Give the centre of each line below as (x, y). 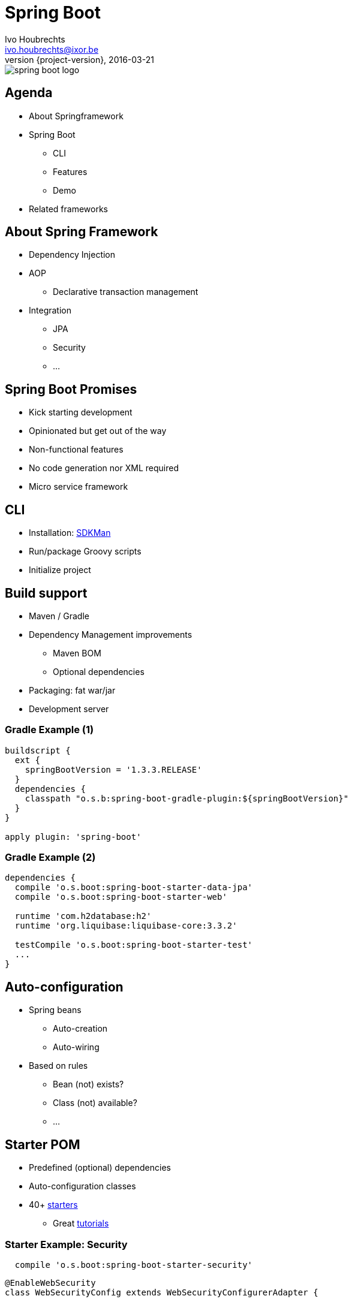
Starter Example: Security (66, 1244)
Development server (69, 709)
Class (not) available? (95, 1103)
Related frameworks (68, 209)
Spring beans (55, 1010)
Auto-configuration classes (82, 1186)
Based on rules (58, 1066)
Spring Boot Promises (71, 389)
